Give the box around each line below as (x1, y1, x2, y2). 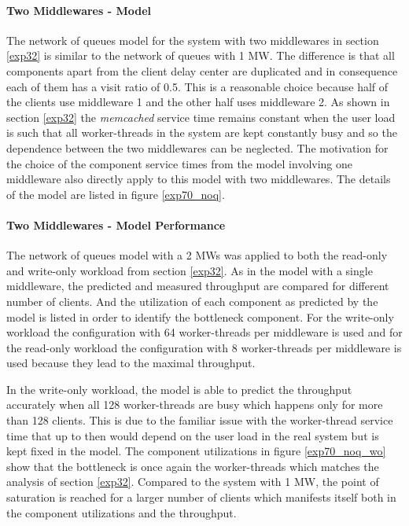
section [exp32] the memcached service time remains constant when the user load (6, 109, 396, 125)
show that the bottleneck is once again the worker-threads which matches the (6, 458, 379, 474)
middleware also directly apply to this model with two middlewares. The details (6, 171, 391, 187)
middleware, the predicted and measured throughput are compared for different (6, 278, 389, 294)
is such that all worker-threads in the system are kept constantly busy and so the (6, 124, 397, 141)
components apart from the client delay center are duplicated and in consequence (6, 62, 398, 79)
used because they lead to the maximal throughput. (6, 355, 256, 371)
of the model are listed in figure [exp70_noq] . (6, 186, 225, 202)
